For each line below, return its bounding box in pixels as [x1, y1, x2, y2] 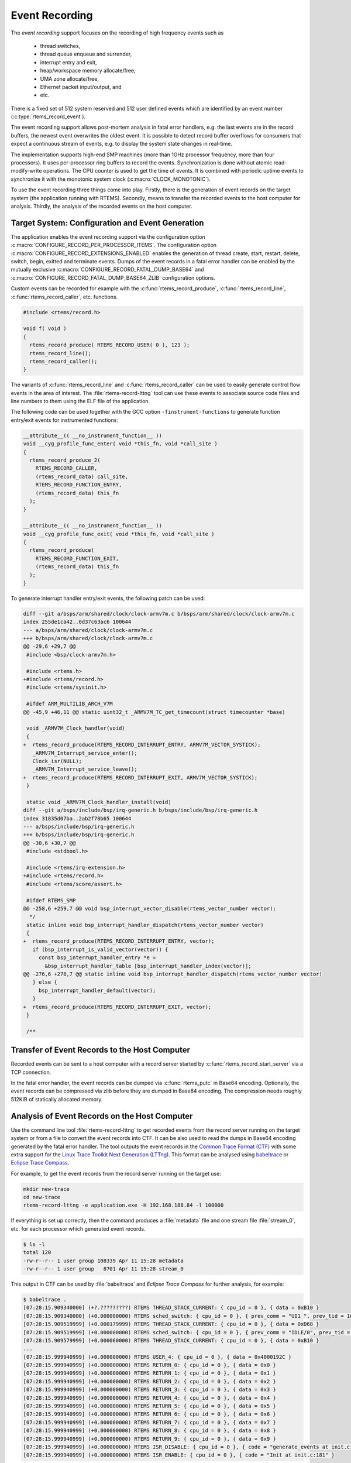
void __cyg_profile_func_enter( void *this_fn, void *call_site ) [23, 441, 218, 447]
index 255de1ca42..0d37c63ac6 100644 [23, 619, 132, 626]
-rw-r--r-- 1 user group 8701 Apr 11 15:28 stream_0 [23, 1266, 184, 1272]
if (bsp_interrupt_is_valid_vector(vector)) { [32, 946, 168, 953]
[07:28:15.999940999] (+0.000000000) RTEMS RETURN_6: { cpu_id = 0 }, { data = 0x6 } [23, 1411, 276, 1417]
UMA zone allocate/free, [40, 75, 99, 82]
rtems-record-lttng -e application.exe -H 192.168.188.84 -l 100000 [23, 1202, 224, 1208]
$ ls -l [23, 1241, 45, 1248]
